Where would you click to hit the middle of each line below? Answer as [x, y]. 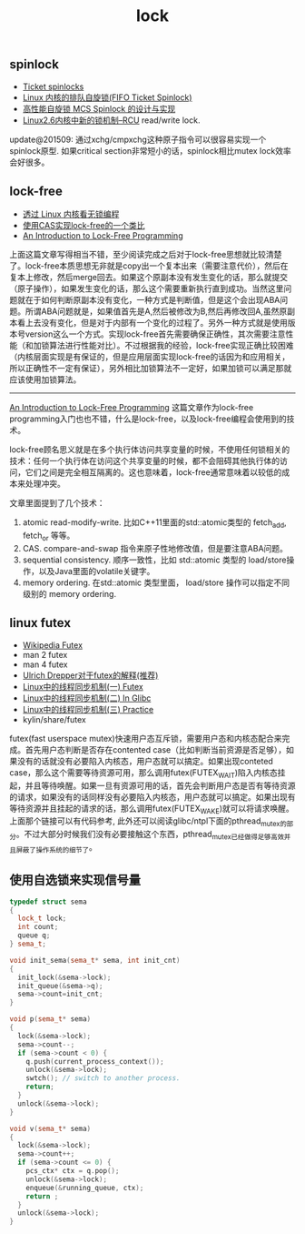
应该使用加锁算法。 [45, 379]
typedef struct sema [49, 902]
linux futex [40, 623]
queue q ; [34, 936]
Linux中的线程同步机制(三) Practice [88, 709]
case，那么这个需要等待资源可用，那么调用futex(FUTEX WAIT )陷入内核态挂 [148, 773]
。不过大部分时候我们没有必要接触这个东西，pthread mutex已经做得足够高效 [150, 835]
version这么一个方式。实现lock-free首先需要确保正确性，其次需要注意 [155, 334]
